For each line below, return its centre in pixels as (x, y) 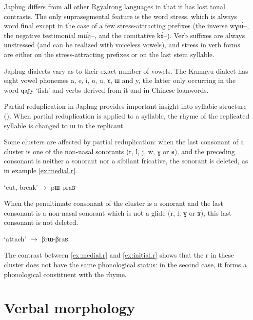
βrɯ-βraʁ (55, 238)
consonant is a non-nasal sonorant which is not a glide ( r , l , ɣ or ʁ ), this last (118, 212)
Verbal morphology (70, 308)
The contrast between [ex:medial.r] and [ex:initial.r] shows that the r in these (119, 255)
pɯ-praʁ (63, 187)
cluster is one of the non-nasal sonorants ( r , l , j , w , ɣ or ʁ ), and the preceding (119, 151)
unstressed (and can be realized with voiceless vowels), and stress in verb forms (122, 45)
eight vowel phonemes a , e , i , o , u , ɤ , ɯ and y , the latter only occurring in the (120, 80)
